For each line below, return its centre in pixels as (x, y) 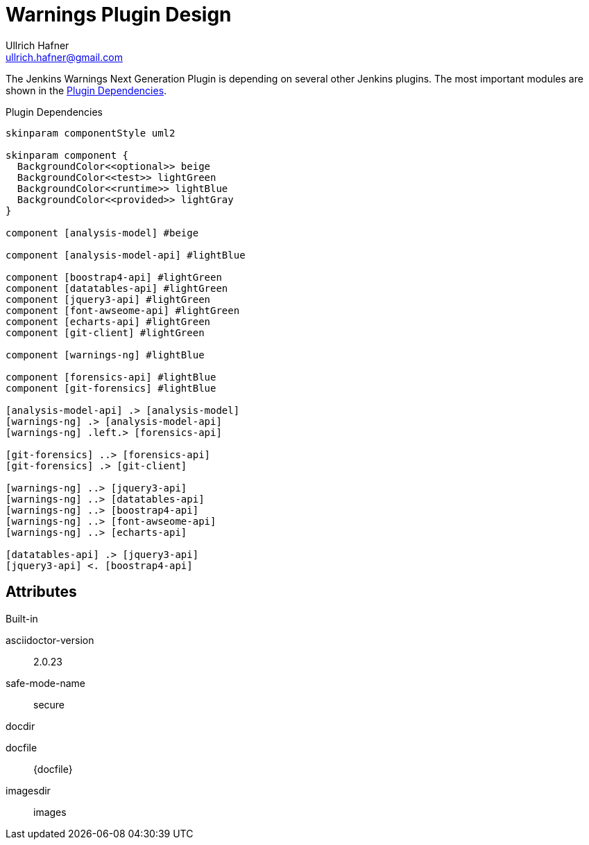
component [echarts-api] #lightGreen (108, 321)
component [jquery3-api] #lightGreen (108, 299)
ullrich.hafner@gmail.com (64, 57)
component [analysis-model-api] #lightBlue (126, 255)
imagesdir (28, 790)
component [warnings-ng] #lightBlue (105, 355)
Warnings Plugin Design (119, 15)
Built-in (22, 618)
